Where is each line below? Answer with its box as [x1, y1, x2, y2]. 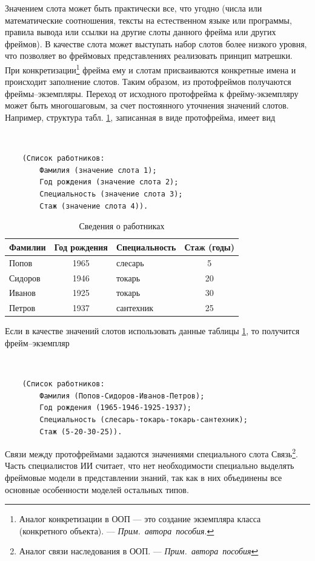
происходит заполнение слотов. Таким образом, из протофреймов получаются [5, 75, 291, 88]
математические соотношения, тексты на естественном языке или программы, [5, 13, 292, 26]
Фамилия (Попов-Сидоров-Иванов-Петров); [39, 391, 205, 400]
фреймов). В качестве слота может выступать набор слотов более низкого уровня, [5, 37, 307, 50]
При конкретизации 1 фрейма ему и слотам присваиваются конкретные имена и [5, 61, 296, 76]
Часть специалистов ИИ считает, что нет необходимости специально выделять [5, 459, 294, 472]
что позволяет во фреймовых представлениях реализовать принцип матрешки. [5, 49, 293, 62]
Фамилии [9, 240, 46, 253]
